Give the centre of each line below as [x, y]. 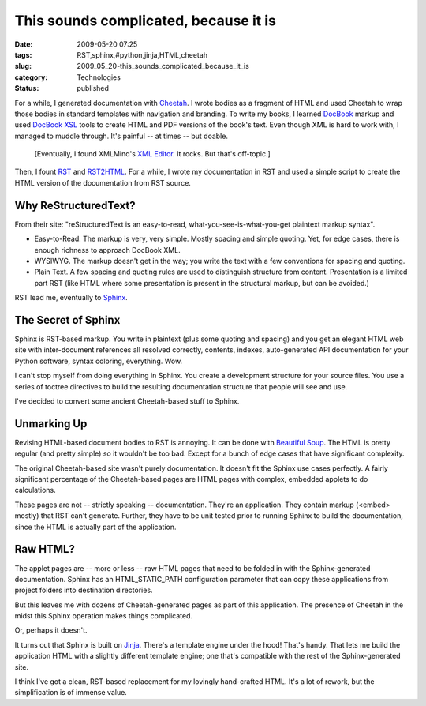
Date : [24, 44]
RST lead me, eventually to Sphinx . [71, 298]
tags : [23, 54]
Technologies [99, 77]
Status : [27, 88]
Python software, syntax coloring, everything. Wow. [99, 361]
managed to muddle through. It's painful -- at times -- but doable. [121, 136]
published [93, 88]
